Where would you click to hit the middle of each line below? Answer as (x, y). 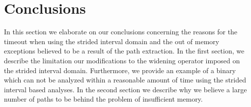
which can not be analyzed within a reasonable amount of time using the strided (125, 80)
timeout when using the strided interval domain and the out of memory (112, 41)
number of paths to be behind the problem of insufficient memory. (103, 99)
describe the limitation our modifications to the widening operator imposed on (122, 60)
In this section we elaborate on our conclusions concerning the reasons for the (121, 32)
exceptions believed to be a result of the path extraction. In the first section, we (124, 51)
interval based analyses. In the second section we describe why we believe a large (125, 89)
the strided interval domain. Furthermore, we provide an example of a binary (120, 70)
